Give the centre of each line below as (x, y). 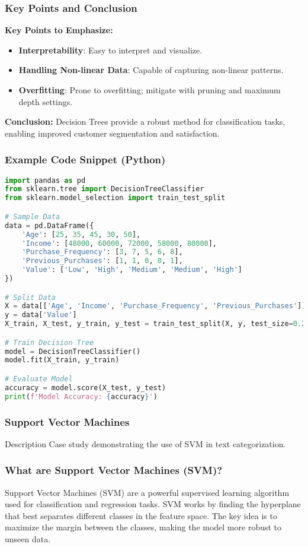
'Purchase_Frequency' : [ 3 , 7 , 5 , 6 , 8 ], (102, 252)
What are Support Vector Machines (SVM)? (114, 470)
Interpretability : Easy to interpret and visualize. (110, 50)
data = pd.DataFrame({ (49, 225)
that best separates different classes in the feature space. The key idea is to (141, 515)
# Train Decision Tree (49, 342)
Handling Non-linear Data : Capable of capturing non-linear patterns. (151, 70)
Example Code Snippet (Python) (85, 159)
